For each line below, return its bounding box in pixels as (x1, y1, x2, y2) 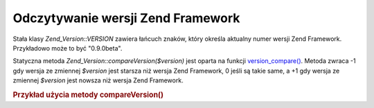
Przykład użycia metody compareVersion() (12, 90, 164, 100)
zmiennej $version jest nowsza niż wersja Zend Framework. (12, 76, 184, 84)
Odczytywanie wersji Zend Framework (12, 10, 240, 26)
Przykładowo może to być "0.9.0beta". (12, 44, 123, 52)
